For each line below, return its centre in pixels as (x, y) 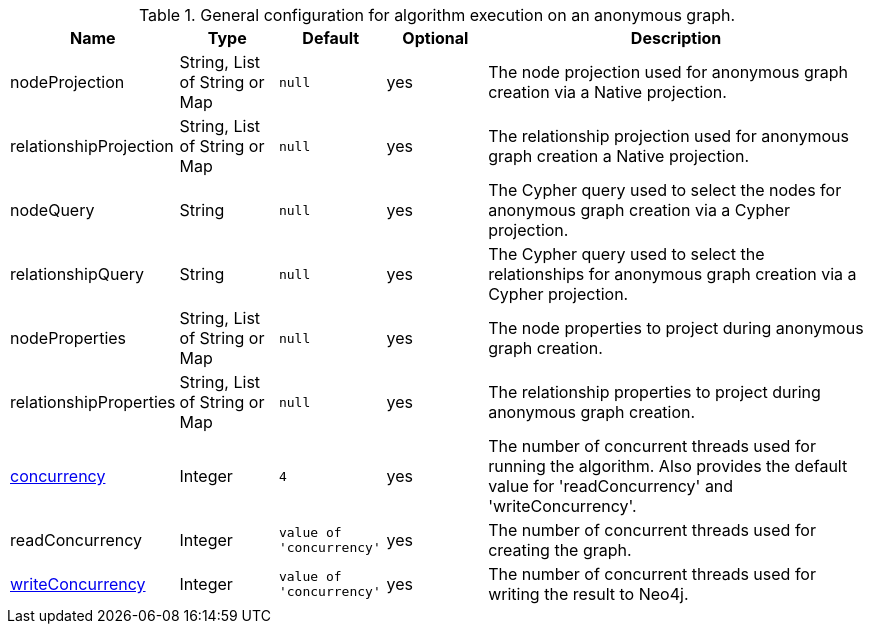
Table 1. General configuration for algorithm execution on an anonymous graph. (437, 15)
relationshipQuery (77, 274)
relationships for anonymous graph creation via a (672, 274)
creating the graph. (560, 550)
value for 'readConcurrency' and (611, 486)
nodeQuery (52, 210)
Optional (435, 38)
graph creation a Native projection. (619, 156)
